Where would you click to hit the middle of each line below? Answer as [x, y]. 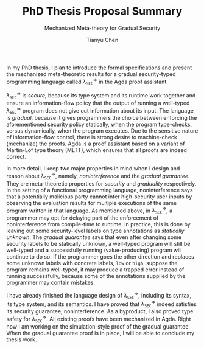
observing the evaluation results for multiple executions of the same [92, 203]
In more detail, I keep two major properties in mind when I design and [93, 169]
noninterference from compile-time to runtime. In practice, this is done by [98, 224]
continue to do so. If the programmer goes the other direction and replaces [100, 257]
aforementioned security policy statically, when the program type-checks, [99, 124]
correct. [16, 157]
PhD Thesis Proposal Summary [102, 11]
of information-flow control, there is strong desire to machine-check [92, 137]
